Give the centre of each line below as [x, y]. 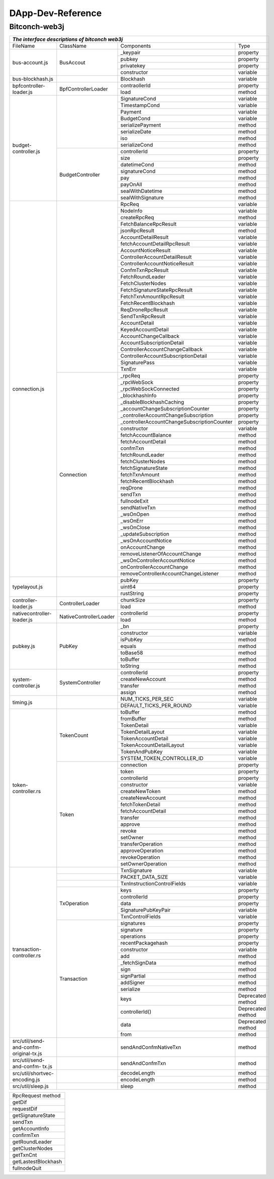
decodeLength [138, 1073]
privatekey [133, 66]
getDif [20, 1102]
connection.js [28, 389]
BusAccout [72, 62]
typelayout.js [27, 587]
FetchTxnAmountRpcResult [152, 297]
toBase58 [132, 653]
